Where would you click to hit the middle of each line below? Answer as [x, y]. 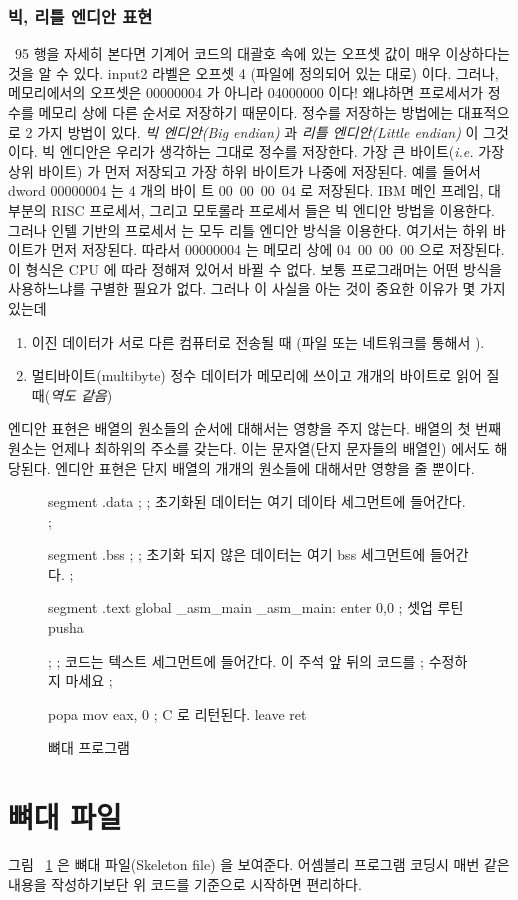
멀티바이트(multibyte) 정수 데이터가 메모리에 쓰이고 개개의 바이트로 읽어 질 [265, 375]
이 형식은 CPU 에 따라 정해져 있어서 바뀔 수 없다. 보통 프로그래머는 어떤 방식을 [255, 268]
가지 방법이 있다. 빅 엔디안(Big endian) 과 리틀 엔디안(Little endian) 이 [258, 131]
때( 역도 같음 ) [72, 394]
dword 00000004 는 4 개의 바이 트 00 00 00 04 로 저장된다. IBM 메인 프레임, [246, 190]
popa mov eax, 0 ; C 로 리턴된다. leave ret [177, 713]
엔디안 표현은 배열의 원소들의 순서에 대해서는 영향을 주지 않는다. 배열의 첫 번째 [255, 428]
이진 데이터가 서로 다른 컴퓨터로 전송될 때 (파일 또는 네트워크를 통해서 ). [258, 341]
